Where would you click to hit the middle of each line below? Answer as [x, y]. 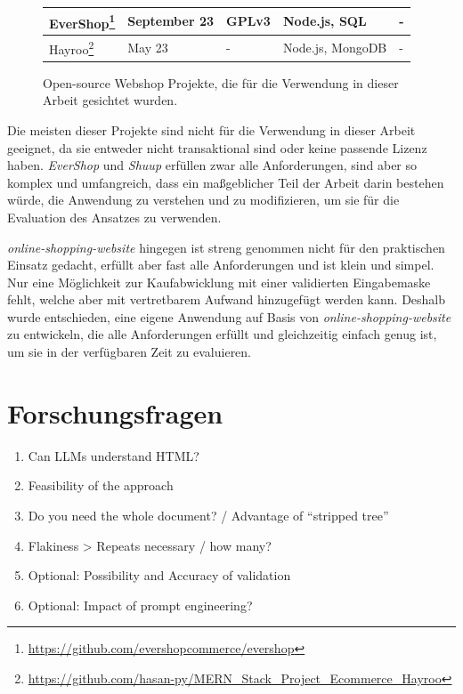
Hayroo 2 [72, 48]
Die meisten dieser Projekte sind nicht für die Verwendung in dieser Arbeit [211, 129]
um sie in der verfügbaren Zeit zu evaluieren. [130, 352]
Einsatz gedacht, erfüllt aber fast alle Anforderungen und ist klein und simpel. [221, 265]
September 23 [171, 21]
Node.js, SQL [325, 21]
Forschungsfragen [115, 412]
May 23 [148, 47]
